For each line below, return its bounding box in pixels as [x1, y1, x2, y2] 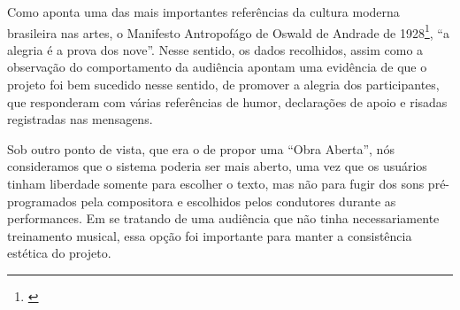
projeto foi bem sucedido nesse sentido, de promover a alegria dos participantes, [7, 75, 440, 94]
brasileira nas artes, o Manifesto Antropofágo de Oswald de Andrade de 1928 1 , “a [7, 20, 449, 42]
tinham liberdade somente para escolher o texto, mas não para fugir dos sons [7, 174, 425, 192]
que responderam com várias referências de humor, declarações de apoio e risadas [7, 92, 448, 111]
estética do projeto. [7, 244, 111, 262]
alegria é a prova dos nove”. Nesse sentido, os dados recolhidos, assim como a [7, 40, 424, 58]
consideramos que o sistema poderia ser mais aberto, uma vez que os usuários [7, 157, 427, 175]
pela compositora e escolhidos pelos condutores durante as [80, 191, 396, 210]
